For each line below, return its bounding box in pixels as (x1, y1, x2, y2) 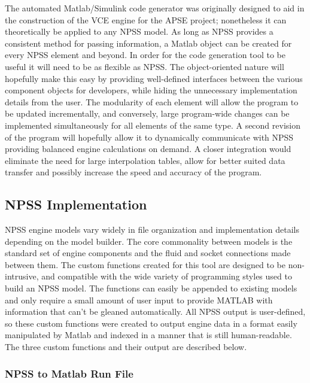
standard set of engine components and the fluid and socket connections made (5, 247, 291, 259)
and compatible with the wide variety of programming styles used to (41, 270, 292, 282)
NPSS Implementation (5, 195, 147, 214)
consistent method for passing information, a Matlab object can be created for (5, 37, 292, 49)
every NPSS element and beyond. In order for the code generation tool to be (5, 48, 286, 61)
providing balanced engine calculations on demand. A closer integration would (5, 142, 291, 155)
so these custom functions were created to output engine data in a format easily (5, 317, 297, 329)
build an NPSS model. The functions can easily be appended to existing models (5, 282, 297, 294)
